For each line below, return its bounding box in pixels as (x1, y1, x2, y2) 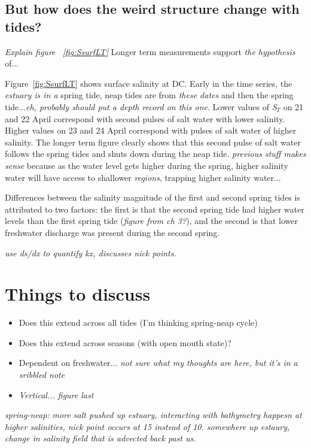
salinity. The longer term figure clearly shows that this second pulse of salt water (5, 135, 301, 148)
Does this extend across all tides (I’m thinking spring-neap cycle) (19, 316, 258, 329)
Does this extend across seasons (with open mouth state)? (19, 336, 231, 349)
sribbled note (19, 368, 65, 380)
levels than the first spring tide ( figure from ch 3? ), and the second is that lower (5, 214, 298, 227)
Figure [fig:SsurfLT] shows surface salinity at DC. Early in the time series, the (5, 77, 292, 89)
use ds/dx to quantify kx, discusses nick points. (5, 246, 176, 259)
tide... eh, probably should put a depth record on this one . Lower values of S (5, 100, 277, 113)
